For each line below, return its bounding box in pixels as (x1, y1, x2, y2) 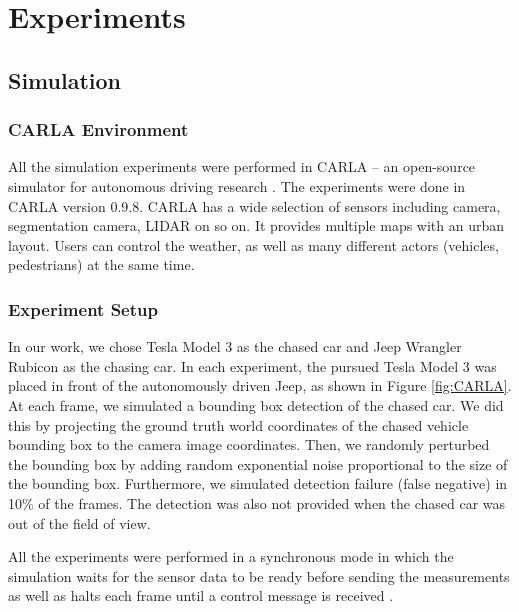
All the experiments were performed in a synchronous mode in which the (8, 546, 454, 567)
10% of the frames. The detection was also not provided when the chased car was (8, 492, 506, 513)
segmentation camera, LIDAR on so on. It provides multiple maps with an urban (8, 215, 505, 236)
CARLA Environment (8, 117, 189, 142)
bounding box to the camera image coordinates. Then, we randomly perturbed (8, 434, 490, 455)
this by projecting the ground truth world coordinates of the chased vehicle (8, 414, 469, 435)
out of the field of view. (8, 512, 151, 533)
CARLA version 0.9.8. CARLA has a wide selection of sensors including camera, (8, 195, 501, 216)
